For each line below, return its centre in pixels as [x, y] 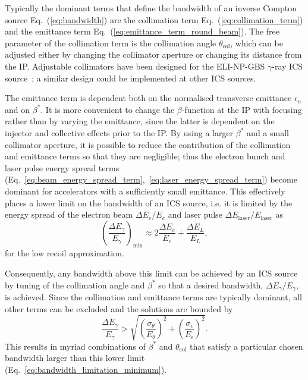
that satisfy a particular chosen [246, 346]
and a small [268, 132]
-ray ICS [287, 66]
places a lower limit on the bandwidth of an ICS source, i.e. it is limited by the [149, 202]
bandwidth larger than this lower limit [75, 358]
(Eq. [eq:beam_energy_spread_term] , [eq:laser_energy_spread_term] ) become [151, 179]
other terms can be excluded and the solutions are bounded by [119, 308]
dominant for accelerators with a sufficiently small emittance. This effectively [145, 191]
